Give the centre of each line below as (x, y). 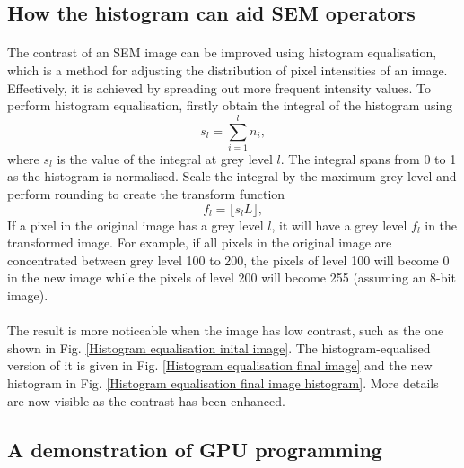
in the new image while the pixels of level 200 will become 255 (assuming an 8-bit (232, 277)
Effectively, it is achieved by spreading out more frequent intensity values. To (219, 87)
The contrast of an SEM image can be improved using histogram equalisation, (222, 52)
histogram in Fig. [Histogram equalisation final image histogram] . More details (223, 383)
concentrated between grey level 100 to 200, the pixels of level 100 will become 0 (228, 260)
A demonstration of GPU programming (195, 449)
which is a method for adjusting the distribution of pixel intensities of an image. (228, 69)
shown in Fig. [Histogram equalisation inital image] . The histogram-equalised (219, 347)
